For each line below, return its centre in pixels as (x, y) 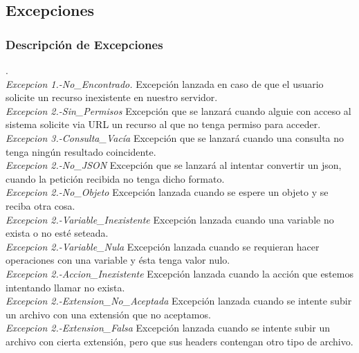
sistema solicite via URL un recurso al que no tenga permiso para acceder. (163, 124)
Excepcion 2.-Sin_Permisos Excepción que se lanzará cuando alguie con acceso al (178, 110)
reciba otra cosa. (40, 205)
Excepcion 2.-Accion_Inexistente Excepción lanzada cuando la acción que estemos (179, 273)
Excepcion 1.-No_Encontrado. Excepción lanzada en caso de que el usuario (165, 83)
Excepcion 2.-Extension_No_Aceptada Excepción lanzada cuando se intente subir (179, 301)
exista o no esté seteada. (57, 233)
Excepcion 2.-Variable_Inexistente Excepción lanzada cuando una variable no (170, 219)
